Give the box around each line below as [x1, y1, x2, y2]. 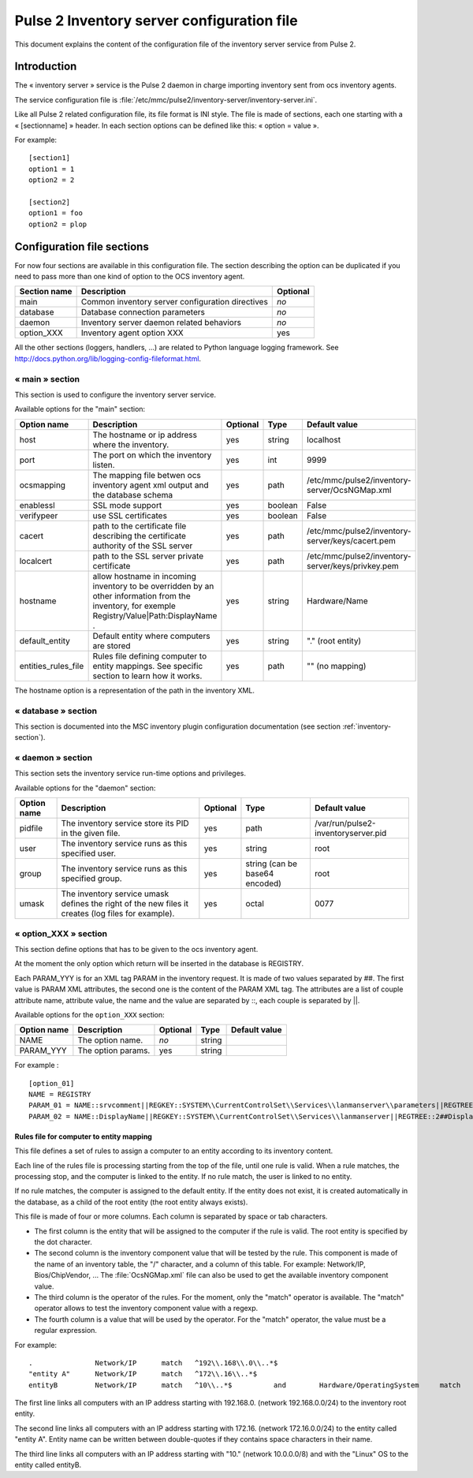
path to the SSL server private [92, 551, 204, 562]
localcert [19, 555, 53, 566]
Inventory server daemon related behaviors [80, 317, 242, 328]
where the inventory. [92, 439, 169, 450]
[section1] [28, 154, 71, 162]
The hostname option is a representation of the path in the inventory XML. [14, 685, 255, 695]
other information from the [92, 590, 191, 601]
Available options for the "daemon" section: [14, 783, 156, 793]
